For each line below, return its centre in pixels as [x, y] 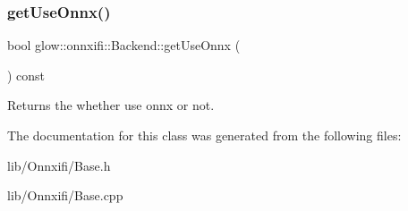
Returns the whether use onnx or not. [111, 105]
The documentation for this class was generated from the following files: [204, 135]
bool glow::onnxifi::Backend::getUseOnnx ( [124, 45]
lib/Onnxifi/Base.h [59, 165]
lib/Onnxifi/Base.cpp [65, 195]
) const [26, 75]
